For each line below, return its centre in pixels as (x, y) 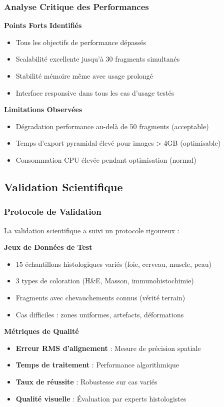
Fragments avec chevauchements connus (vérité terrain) (100, 297)
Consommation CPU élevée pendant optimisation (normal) (106, 159)
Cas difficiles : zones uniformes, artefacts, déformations (100, 314)
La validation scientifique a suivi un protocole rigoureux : (92, 230)
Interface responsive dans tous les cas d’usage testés (95, 92)
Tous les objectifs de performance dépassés (81, 42)
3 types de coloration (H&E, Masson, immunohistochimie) (105, 281)
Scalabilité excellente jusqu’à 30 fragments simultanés (98, 59)
